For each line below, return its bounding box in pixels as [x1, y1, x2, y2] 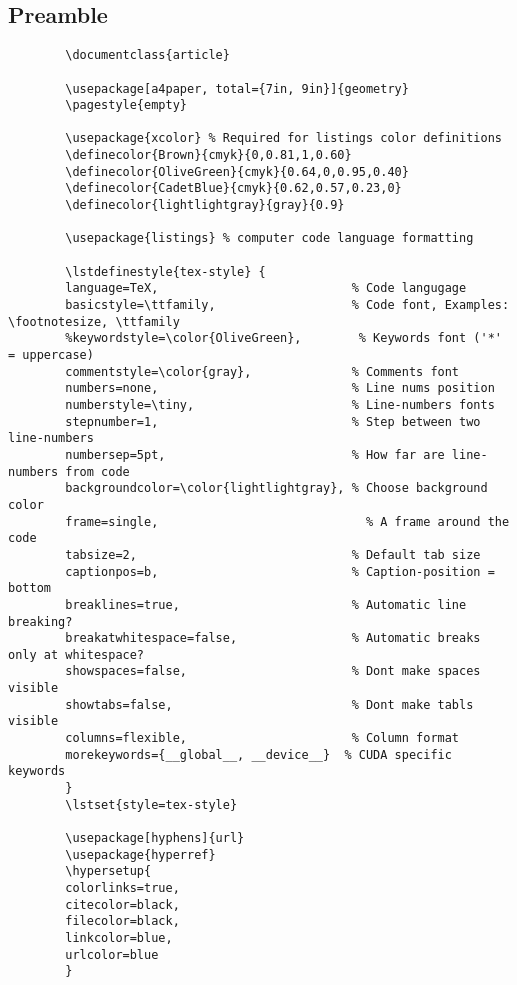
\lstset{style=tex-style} [65, 797, 238, 812]
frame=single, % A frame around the [65, 514, 510, 529]
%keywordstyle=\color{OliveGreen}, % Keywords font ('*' [65, 331, 502, 346]
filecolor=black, [65, 914, 180, 929]
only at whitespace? [8, 647, 145, 662]
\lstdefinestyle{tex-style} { [65, 264, 266, 279]
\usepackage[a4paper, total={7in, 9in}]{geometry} [65, 81, 409, 96]
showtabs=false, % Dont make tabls [65, 697, 474, 712]
